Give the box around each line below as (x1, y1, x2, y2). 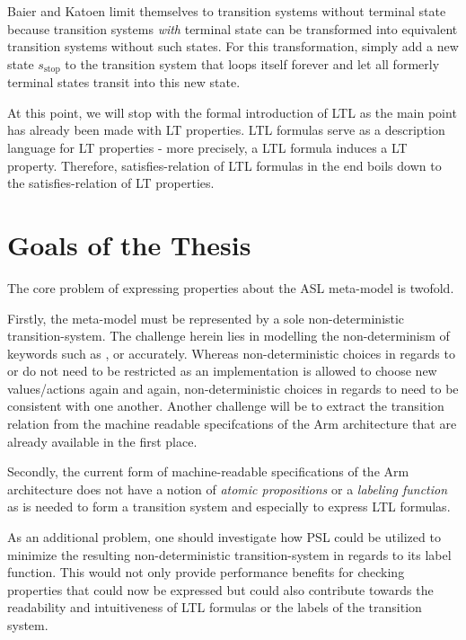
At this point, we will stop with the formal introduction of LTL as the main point (7, 102, 457, 121)
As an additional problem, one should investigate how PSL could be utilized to (7, 528, 441, 547)
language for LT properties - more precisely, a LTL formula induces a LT (7, 138, 408, 157)
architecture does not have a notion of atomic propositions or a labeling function (7, 479, 448, 498)
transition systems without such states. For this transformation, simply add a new (7, 37, 459, 56)
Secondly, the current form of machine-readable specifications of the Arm (7, 462, 409, 481)
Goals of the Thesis (7, 226, 251, 262)
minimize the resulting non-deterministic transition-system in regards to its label (7, 545, 452, 564)
